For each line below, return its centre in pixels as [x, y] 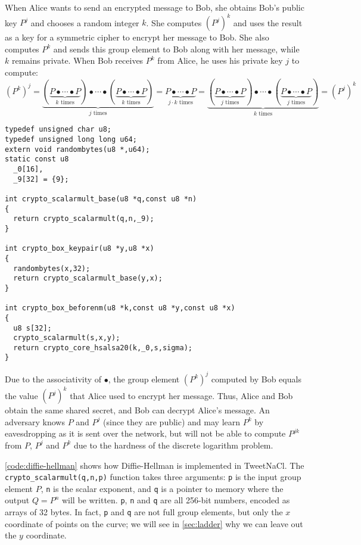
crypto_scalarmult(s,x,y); [67, 338]
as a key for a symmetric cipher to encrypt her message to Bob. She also [137, 37]
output [17, 500]
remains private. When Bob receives [77, 60]
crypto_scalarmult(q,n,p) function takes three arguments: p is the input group [153, 477]
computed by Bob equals [256, 379]
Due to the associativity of [53, 379]
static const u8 [37, 159]
